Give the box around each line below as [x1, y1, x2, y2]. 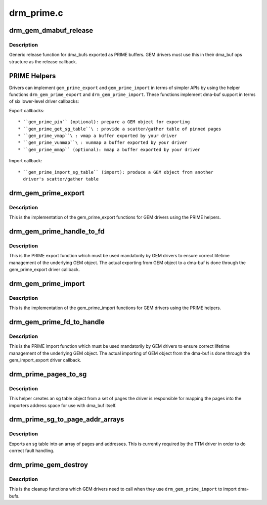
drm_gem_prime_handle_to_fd [9, 227, 105, 235]
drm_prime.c [9, 7, 63, 18]
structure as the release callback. [9, 58, 77, 64]
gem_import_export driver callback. [9, 357, 82, 363]
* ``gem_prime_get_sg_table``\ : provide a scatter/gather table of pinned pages [18, 126, 222, 132]
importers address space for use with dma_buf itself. [9, 402, 117, 408]
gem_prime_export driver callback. [9, 267, 80, 272]
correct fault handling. [9, 448, 54, 454]
